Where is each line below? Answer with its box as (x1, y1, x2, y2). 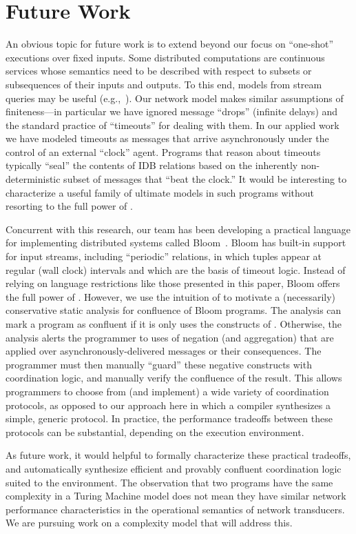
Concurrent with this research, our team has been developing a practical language (6, 221, 350, 236)
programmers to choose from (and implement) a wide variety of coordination (6, 384, 329, 398)
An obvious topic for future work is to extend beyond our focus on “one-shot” (6, 37, 334, 51)
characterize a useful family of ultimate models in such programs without (6, 185, 315, 199)
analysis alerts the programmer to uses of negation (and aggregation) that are (6, 330, 334, 344)
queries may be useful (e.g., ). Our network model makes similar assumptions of (6, 90, 344, 105)
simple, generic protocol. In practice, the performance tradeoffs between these (6, 411, 333, 426)
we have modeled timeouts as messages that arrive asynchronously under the (6, 131, 329, 146)
